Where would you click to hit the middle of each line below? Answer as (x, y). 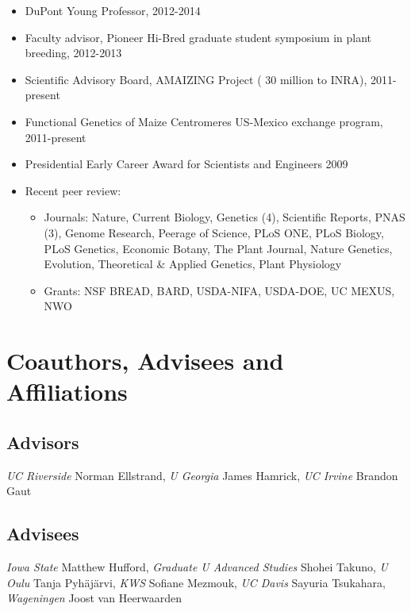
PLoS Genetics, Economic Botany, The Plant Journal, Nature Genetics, (218, 248)
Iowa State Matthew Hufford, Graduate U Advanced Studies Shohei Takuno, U (197, 567)
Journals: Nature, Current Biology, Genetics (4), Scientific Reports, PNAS (225, 217)
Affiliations (67, 392)
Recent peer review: (73, 190)
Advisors (43, 442)
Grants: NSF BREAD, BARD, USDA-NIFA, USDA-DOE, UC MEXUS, (219, 290)
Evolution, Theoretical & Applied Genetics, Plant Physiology (193, 264)
